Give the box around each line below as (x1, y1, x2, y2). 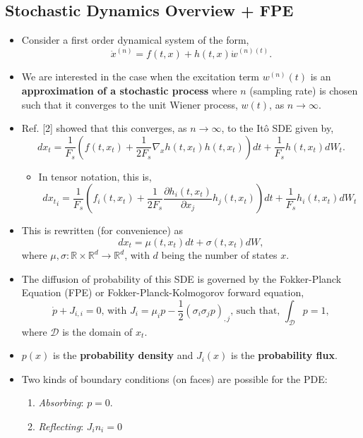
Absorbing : (38, 395, 84, 410)
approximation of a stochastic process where (21, 83, 237, 98)
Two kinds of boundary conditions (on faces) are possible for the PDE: (21, 371, 328, 386)
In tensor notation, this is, (38, 169, 152, 183)
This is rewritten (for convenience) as (21, 223, 184, 238)
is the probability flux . (231, 348, 338, 363)
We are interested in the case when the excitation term (21, 69, 260, 84)
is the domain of (62, 324, 133, 339)
